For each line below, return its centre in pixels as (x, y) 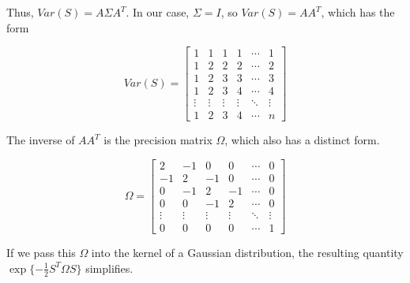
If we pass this (41, 253)
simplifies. (109, 268)
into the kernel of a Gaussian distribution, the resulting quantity (247, 253)
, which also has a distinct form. (302, 140)
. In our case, (158, 12)
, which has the (358, 12)
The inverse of (41, 140)
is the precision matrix (158, 140)
